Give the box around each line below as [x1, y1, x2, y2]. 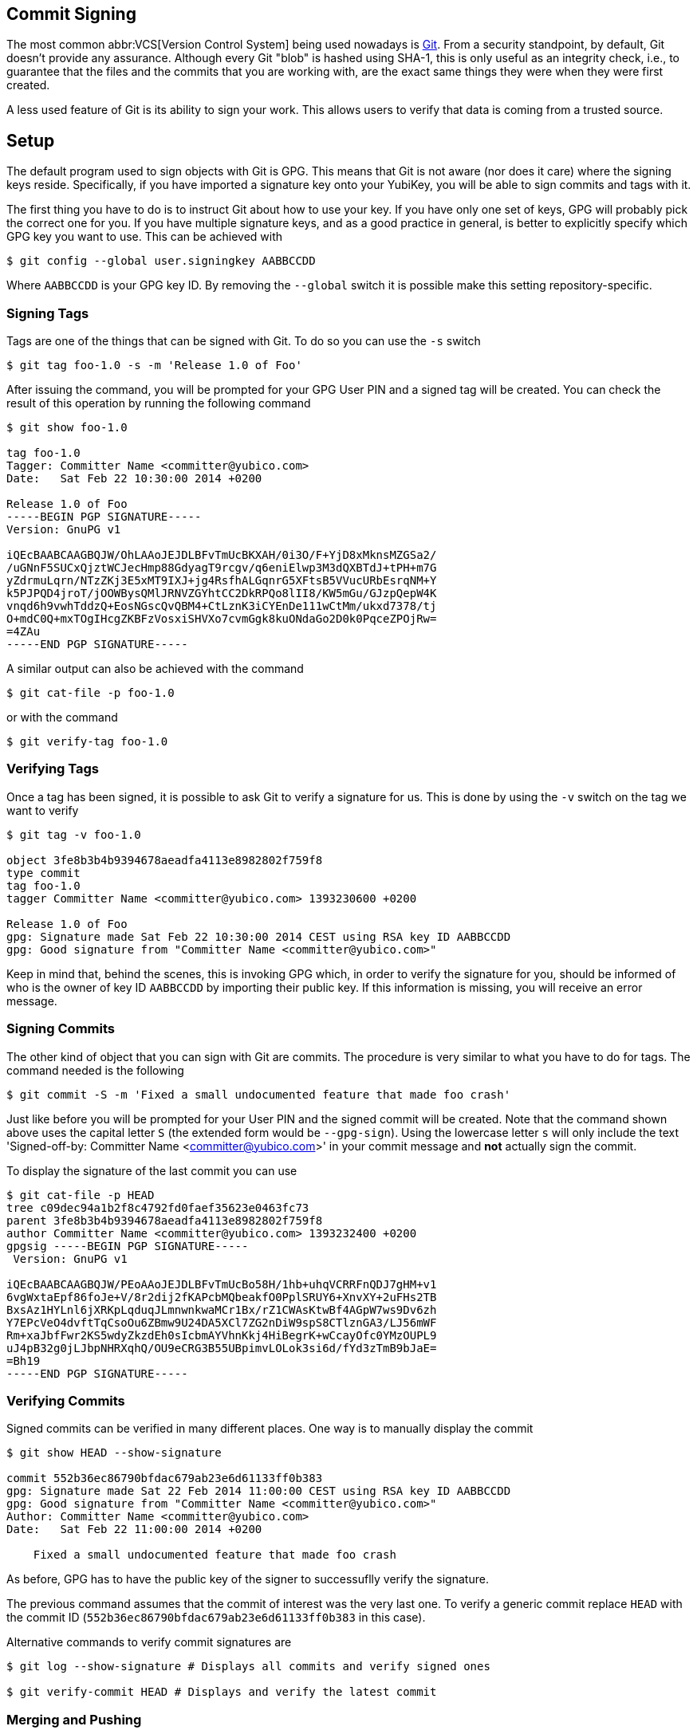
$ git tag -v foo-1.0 [6, 828, 141, 841]
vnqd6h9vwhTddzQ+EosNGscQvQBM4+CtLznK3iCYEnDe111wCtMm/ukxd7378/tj [6, 600, 437, 613]
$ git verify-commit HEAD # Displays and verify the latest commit [6, 1685, 437, 1699]
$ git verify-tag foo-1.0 [6, 735, 168, 749]
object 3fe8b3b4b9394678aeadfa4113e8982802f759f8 [6, 853, 323, 867]
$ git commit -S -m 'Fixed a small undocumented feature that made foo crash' [6, 1087, 511, 1101]
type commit [6, 866, 81, 879]
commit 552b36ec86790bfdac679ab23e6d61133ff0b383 [6, 1472, 323, 1485]
